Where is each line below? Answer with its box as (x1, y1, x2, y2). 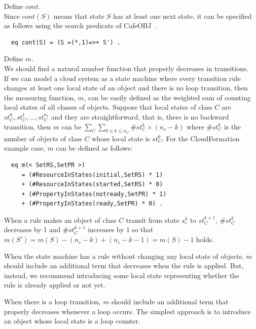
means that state (53, 10, 105, 21)
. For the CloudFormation (162, 133, 240, 143)
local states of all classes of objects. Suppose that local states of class (4, 102, 213, 112)
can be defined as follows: (56, 143, 133, 153)
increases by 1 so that (88, 224, 153, 235)
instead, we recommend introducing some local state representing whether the (4, 270, 239, 280)
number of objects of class (4, 133, 82, 143)
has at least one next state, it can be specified (113, 10, 252, 21)
